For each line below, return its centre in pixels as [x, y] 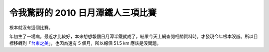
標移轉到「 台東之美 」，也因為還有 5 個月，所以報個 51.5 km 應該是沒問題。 [85, 43]
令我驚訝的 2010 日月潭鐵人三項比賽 [83, 13]
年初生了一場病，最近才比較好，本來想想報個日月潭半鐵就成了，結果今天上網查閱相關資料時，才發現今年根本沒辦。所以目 [134, 36]
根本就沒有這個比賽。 [31, 27]
